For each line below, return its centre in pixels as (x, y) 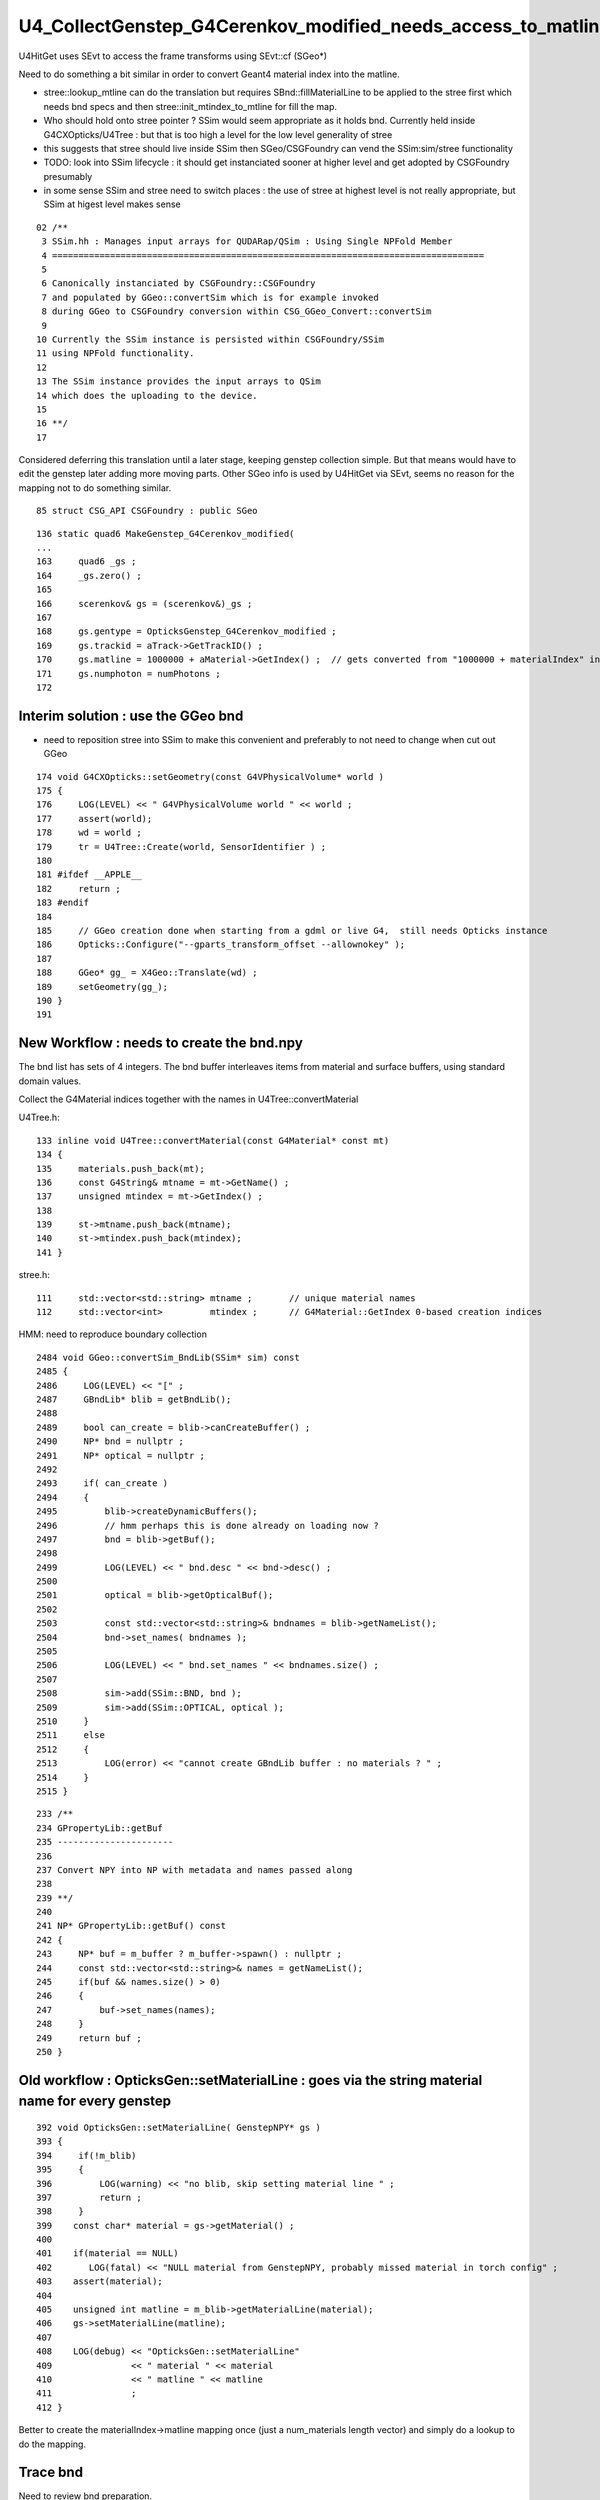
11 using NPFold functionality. (115, 353)
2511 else (70, 1735)
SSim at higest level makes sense (112, 204)
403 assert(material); (100, 2281)
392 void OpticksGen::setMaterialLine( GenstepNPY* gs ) (179, 2127)
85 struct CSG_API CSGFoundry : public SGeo (147, 511)
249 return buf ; (89, 2038)
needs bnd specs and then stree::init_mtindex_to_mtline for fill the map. (190, 106)
